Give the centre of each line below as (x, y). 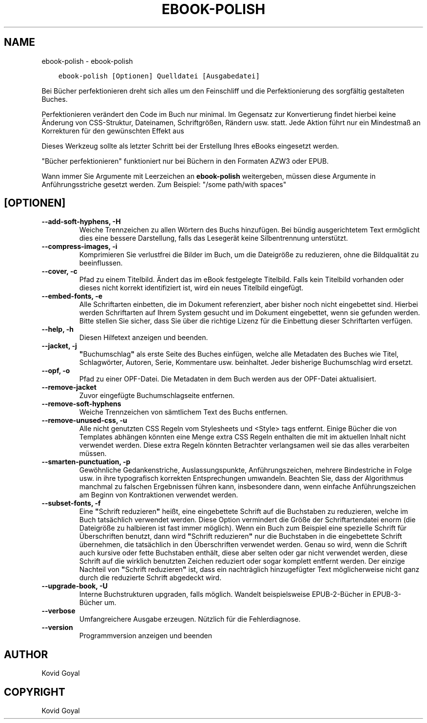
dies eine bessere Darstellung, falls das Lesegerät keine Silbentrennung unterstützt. (213, 238)
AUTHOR (26, 654)
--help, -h (58, 329)
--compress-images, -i (79, 247)
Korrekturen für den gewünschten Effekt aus (113, 131)
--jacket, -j (59, 346)
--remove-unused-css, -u (84, 420)
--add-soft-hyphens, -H (81, 222)
